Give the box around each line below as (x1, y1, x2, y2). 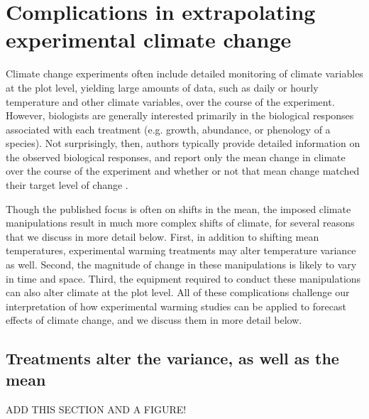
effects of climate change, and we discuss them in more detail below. (6, 312, 302, 327)
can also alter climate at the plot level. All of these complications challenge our (6, 285, 350, 300)
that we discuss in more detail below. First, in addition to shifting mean (6, 229, 319, 244)
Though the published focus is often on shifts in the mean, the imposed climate (6, 201, 351, 216)
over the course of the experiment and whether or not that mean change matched (6, 163, 360, 178)
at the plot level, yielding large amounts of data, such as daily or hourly (6, 80, 319, 94)
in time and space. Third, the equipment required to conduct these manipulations (6, 271, 361, 285)
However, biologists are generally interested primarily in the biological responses (6, 108, 354, 123)
